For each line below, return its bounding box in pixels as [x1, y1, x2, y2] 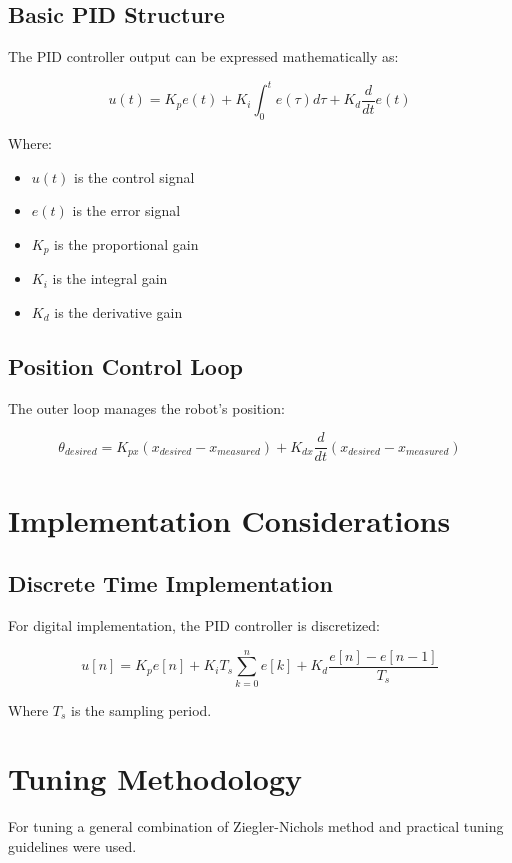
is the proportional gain [54, 233, 199, 254]
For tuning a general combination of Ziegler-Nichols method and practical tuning [8, 816, 504, 837]
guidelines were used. [8, 835, 137, 856]
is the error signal [72, 200, 181, 221]
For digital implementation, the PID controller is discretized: [8, 614, 380, 635]
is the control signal [74, 166, 195, 187]
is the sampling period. [71, 699, 212, 720]
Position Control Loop [8, 350, 243, 381]
